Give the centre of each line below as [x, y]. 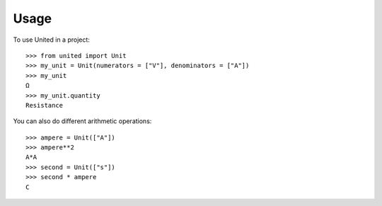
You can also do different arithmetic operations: [82, 121]
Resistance [45, 105]
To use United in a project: [51, 40]
